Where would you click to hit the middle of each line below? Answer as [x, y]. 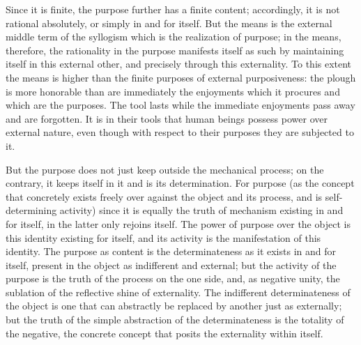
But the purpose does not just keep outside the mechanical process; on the [165, 169]
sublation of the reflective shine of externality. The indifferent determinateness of [178, 292]
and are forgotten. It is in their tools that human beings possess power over [167, 118]
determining [31, 210]
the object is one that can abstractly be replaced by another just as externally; [174, 306]
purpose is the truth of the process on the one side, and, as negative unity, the [173, 278]
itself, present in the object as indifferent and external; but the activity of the [171, 264]
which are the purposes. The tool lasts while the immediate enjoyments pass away [180, 105]
